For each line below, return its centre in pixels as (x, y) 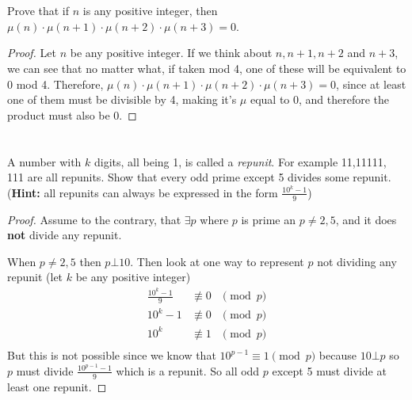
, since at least (371, 84)
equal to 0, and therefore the (320, 99)
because (338, 355)
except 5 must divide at (329, 370)
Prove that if (38, 11)
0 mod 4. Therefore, (55, 84)
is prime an (269, 219)
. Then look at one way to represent (217, 261)
